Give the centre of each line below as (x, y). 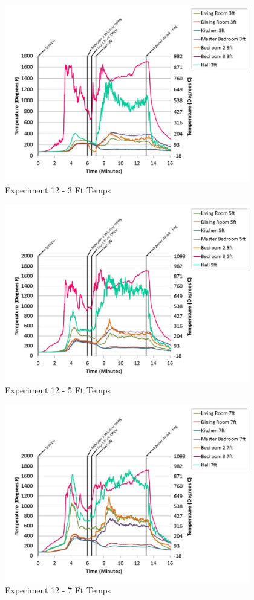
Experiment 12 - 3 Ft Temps (58, 190)
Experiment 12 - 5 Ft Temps (58, 390)
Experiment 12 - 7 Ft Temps (58, 590)
